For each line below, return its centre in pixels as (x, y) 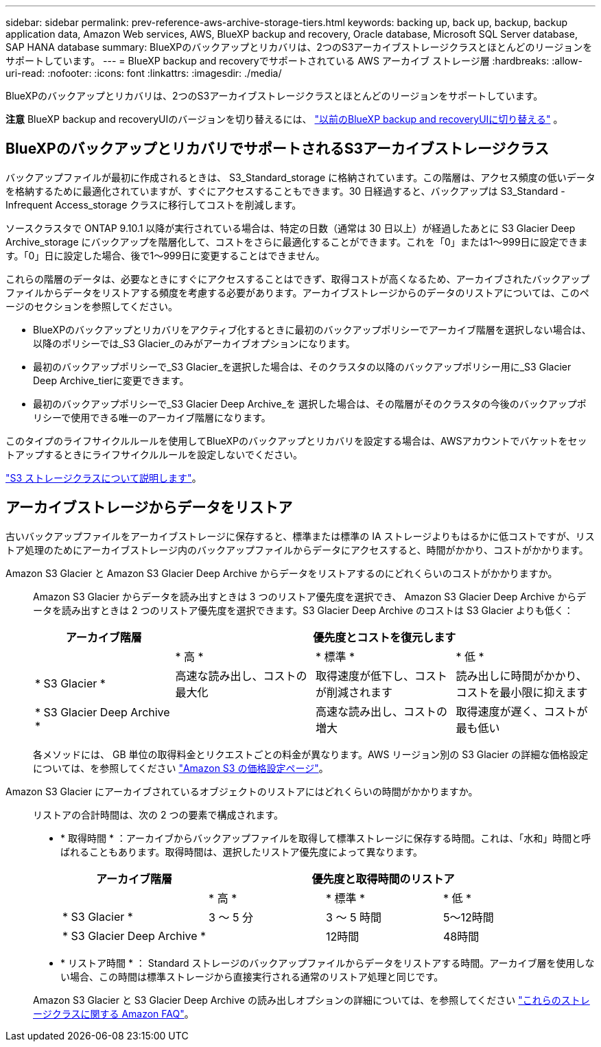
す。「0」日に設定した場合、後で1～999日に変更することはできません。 (165, 255)
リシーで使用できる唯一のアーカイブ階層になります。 (152, 417)
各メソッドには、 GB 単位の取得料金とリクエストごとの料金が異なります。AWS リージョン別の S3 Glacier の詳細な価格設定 (311, 754)
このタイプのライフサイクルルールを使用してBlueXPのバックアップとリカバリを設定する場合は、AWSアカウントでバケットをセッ (296, 440)
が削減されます (354, 692)
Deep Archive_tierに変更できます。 (111, 380)
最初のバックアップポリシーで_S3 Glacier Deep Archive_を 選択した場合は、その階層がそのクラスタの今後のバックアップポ (310, 403)
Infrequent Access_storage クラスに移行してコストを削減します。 (154, 204)
